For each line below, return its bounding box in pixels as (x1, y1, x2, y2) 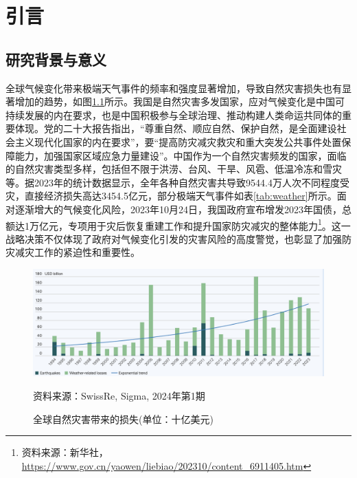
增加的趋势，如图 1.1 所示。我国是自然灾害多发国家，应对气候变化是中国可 (14, 94, 345, 109)
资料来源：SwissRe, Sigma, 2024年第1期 (33, 389, 205, 403)
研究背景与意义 (5, 48, 106, 69)
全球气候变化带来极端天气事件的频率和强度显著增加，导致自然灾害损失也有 (5, 80, 342, 95)
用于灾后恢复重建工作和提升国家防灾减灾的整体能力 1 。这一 (87, 216, 351, 232)
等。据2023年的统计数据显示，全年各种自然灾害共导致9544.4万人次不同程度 (5, 175, 340, 189)
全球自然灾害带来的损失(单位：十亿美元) (33, 411, 214, 426)
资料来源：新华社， (21, 445, 108, 459)
